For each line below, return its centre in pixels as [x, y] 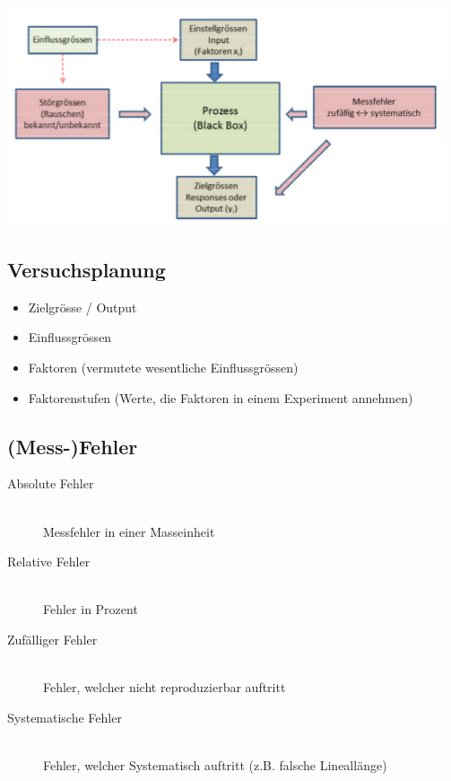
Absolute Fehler [51, 483]
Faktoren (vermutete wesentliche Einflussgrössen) [163, 367]
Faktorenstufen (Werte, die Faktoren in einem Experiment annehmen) [221, 397]
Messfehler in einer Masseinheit [129, 531]
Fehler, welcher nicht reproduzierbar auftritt [165, 687]
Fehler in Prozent [91, 609]
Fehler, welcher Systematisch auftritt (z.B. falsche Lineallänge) [215, 764]
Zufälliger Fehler [52, 639]
